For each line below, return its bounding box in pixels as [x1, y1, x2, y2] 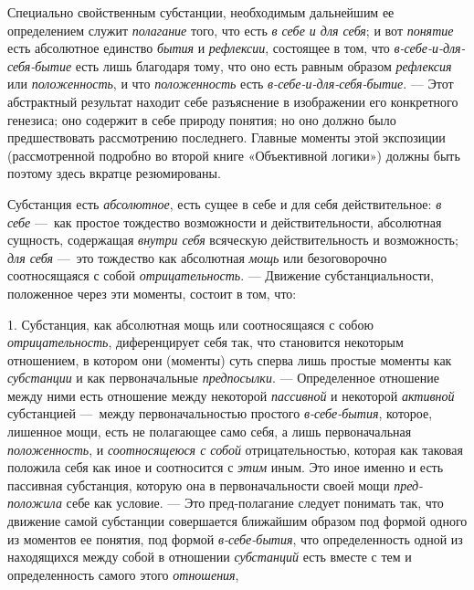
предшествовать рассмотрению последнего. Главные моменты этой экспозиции [7, 128, 446, 147]
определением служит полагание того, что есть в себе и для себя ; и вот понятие [7, 20, 454, 39]
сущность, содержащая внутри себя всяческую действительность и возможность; [7, 230, 458, 249]
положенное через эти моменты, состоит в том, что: [7, 283, 297, 302]
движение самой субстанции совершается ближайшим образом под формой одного [7, 511, 468, 531]
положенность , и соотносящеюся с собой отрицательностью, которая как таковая [7, 439, 463, 458]
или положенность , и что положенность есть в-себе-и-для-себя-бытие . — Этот [7, 74, 454, 93]
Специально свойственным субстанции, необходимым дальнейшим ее [7, 3, 395, 21]
